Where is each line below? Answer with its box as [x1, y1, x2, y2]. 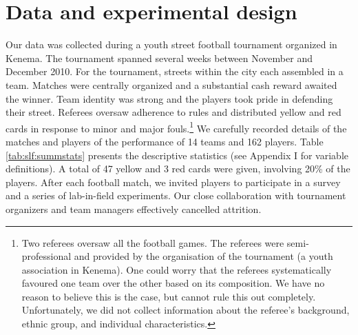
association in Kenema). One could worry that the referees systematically [21, 262, 332, 276]
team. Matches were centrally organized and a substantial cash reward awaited [6, 77, 337, 92]
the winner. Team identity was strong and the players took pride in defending [6, 91, 333, 105]
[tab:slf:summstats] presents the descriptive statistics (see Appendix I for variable [6, 148, 348, 162]
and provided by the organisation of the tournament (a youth [74, 249, 333, 263]
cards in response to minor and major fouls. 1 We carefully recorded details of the [6, 119, 347, 135]
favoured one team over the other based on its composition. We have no [21, 276, 325, 290]
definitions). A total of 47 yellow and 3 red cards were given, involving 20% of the [6, 161, 350, 176]
